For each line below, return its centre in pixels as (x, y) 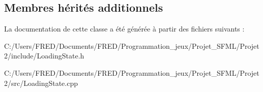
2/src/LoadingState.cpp (41, 83)
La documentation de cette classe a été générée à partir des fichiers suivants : (124, 29)
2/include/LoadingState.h (44, 56)
